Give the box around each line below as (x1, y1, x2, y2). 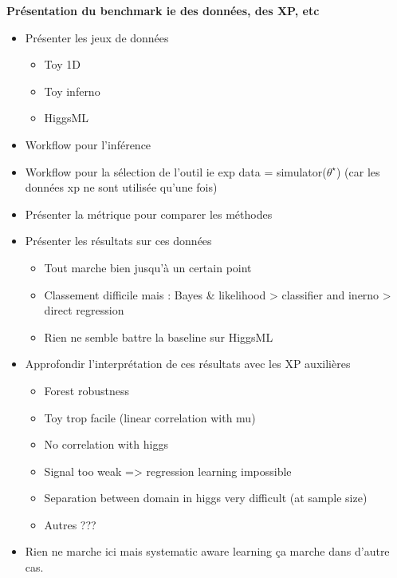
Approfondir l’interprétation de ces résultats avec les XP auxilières (25, 355, 351, 372)
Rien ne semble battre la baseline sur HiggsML (44, 328, 273, 345)
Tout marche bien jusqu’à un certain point (44, 259, 252, 275)
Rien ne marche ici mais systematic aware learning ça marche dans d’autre (25, 543, 390, 560)
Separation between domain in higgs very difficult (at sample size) (44, 489, 368, 506)
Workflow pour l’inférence (25, 136, 151, 152)
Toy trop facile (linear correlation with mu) (44, 409, 256, 426)
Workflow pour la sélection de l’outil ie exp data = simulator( (25, 163, 327, 180)
